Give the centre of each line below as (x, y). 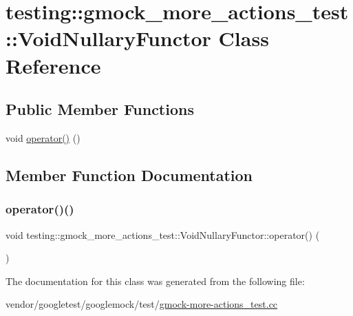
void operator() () (43, 137)
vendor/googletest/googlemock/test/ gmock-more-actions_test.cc (142, 304)
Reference (53, 65)
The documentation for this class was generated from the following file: (155, 281)
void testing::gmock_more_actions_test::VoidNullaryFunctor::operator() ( (163, 234)
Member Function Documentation (129, 175)
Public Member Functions (100, 109)
